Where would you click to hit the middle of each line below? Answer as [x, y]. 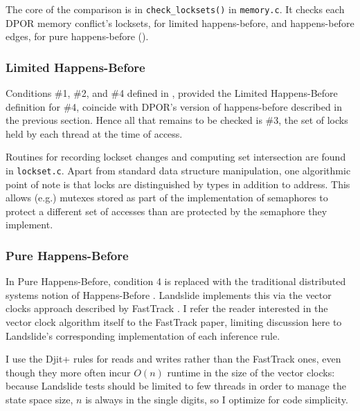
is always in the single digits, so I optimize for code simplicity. [217, 400]
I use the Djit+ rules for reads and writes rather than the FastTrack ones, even [173, 359]
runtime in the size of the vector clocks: [251, 372]
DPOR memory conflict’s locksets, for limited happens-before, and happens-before [180, 22]
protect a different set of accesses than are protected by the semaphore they [166, 211]
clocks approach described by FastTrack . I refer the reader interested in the [167, 308]
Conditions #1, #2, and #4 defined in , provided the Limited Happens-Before [172, 93]
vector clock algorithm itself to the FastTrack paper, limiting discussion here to [174, 322]
